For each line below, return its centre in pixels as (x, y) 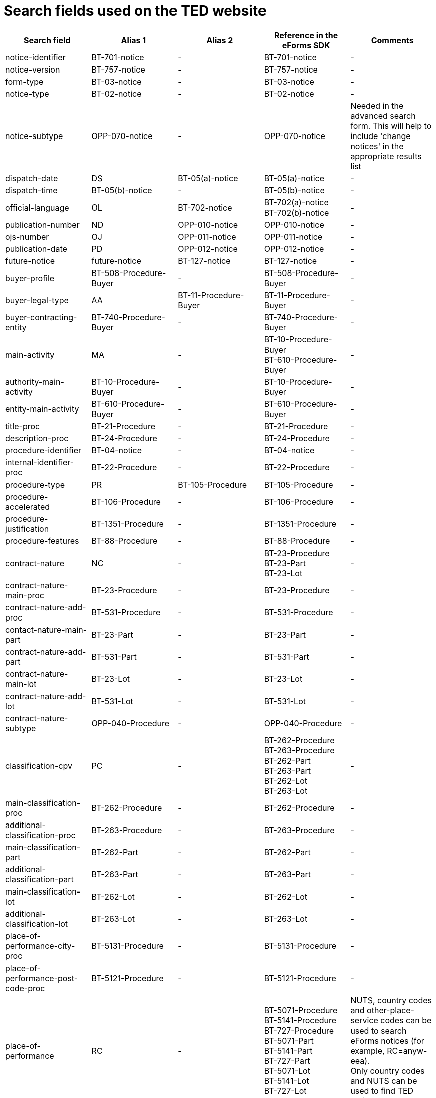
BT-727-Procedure (299, 1030)
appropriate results (386, 156)
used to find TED (382, 1091)
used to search (378, 1030)
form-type (24, 81)
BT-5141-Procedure (300, 1020)
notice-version (33, 69)
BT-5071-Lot (287, 1071)
